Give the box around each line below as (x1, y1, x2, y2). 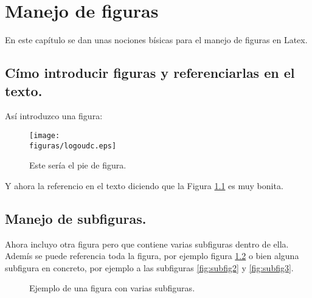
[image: (29, 131, 60, 140)
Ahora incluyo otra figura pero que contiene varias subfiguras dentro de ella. (5, 237, 289, 250)
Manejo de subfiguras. (5, 209, 147, 227)
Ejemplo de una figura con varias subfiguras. (29, 282, 195, 294)
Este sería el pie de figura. (29, 159, 127, 172)
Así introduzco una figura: (5, 109, 103, 122)
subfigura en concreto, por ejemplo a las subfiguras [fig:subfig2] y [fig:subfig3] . (5, 261, 294, 274)
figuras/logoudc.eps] (29, 141, 117, 150)
